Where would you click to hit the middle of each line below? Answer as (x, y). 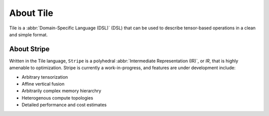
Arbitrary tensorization (45, 77)
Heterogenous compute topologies (57, 98)
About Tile (31, 13)
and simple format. (29, 34)
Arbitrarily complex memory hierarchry (62, 91)
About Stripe (29, 49)
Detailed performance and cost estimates (64, 105)
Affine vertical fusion (43, 84)
